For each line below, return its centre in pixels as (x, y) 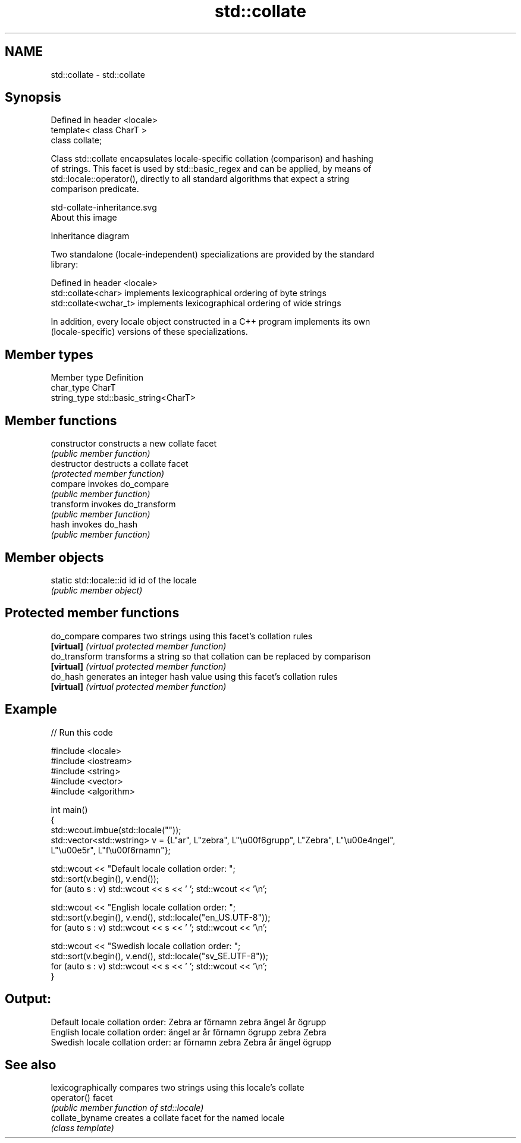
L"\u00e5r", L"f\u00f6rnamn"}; (111, 850)
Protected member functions (92, 613)
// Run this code (82, 732)
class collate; (76, 140)
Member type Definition (97, 378)
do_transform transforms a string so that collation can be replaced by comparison (211, 656)
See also (31, 1065)
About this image (84, 218)
